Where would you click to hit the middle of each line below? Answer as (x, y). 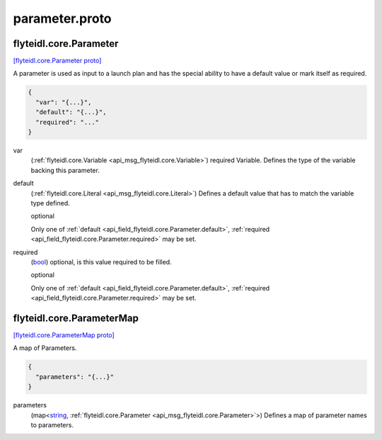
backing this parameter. (65, 170)
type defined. (50, 203)
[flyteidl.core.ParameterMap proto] (64, 335)
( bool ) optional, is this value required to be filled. (102, 261)
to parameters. (52, 424)
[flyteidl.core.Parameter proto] (57, 61)
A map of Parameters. (45, 348)
